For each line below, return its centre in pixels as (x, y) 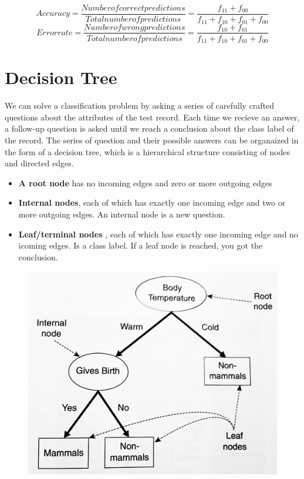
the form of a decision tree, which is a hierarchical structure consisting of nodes (148, 151)
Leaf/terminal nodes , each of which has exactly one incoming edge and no (158, 234)
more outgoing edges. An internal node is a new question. (122, 214)
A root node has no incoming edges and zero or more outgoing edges (145, 182)
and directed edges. (39, 163)
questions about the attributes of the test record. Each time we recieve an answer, (152, 117)
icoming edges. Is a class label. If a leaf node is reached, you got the (141, 245)
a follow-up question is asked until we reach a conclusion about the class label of (149, 128)
